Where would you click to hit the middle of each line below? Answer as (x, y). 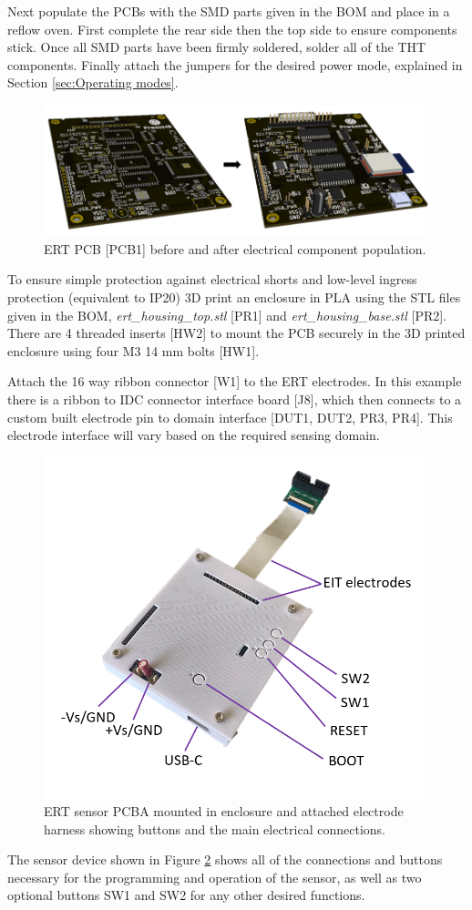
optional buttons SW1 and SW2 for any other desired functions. (186, 895)
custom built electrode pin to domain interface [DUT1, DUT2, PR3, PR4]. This (230, 417)
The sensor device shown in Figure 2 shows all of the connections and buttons (225, 859)
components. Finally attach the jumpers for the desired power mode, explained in (235, 64)
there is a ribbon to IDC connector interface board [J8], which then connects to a (235, 399)
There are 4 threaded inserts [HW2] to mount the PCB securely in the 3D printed (236, 333)
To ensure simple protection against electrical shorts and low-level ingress (212, 279)
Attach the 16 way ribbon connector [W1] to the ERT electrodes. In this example (235, 381)
